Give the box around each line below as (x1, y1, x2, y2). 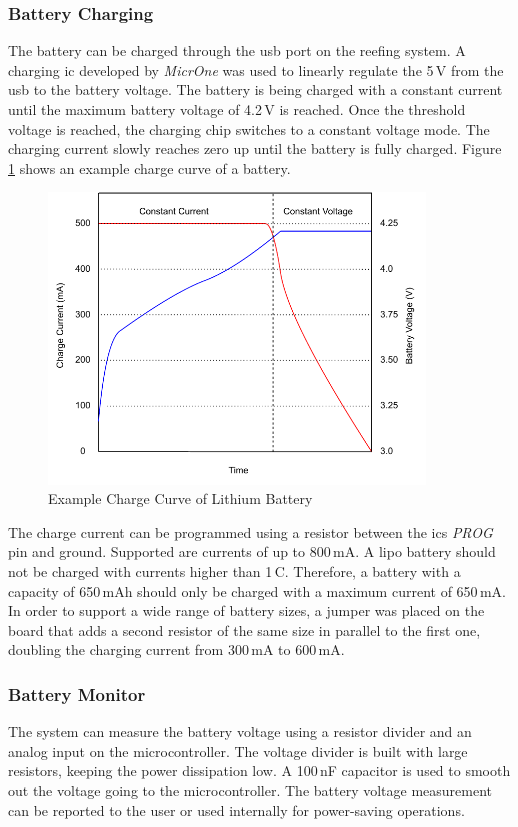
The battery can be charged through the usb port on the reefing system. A (8, 40, 466, 61)
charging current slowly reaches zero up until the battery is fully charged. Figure (8, 138, 502, 159)
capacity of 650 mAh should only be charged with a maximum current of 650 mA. (8, 580, 506, 601)
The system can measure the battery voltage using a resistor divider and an (8, 721, 472, 742)
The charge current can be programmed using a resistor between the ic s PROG (8, 521, 493, 542)
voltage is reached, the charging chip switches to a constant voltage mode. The (8, 118, 490, 139)
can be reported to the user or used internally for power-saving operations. (8, 799, 465, 820)
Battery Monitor (8, 681, 146, 706)
